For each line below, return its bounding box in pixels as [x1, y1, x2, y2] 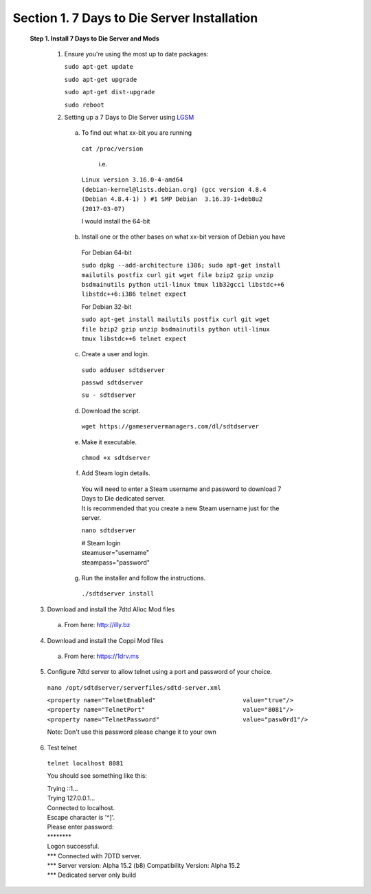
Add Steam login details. [81, 469, 150, 477]
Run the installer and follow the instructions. [81, 574, 206, 582]
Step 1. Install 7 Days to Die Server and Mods [30, 34, 159, 43]
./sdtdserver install [81, 590, 155, 598]
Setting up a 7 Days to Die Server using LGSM [64, 113, 194, 121]
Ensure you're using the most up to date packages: [64, 50, 209, 58]
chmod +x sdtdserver [81, 454, 151, 462]
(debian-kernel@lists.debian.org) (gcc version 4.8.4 [81, 186, 267, 193]
